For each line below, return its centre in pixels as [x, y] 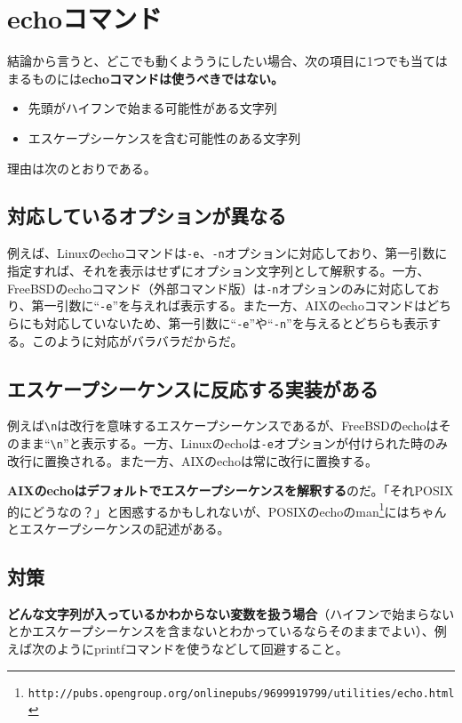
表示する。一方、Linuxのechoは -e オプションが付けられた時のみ [264, 442]
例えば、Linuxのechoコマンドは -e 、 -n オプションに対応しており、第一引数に [227, 253]
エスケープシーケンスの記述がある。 [124, 529]
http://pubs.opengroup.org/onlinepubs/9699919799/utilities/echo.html [241, 693]
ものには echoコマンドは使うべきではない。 [158, 78]
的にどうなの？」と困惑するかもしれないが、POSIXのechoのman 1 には [208, 510]
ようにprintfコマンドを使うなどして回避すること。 [202, 649]
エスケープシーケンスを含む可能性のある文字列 [164, 137]
